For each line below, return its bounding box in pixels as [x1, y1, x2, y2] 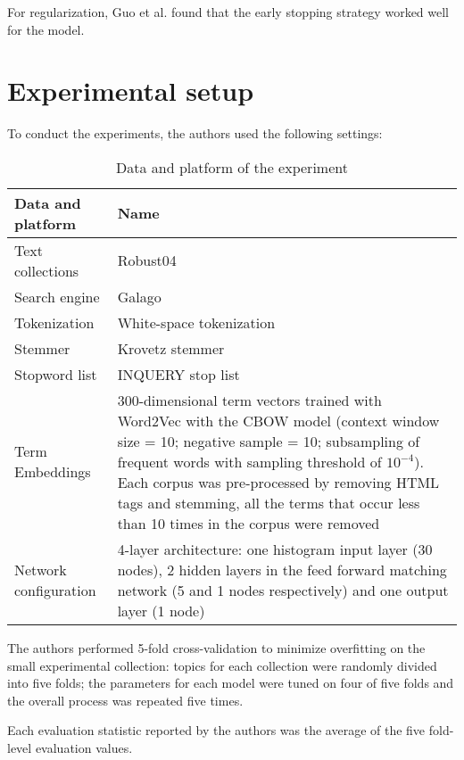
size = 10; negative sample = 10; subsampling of [117, 430, 420, 451]
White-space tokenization [117, 311, 276, 333]
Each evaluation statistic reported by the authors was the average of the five [7, 721, 426, 739]
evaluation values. [35, 738, 133, 756]
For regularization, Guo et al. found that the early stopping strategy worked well [7, 3, 450, 21]
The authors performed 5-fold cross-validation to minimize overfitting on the [7, 638, 426, 657]
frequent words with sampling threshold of [117, 450, 382, 472]
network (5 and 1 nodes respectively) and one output [117, 579, 449, 600]
